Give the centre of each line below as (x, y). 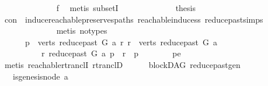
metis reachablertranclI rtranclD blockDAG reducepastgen (122, 64)
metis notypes (82, 31)
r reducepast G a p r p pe (111, 53)
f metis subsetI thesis (126, 8)
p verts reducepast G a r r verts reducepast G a (121, 42)
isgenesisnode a (40, 76)
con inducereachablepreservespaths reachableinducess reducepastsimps (134, 19)
